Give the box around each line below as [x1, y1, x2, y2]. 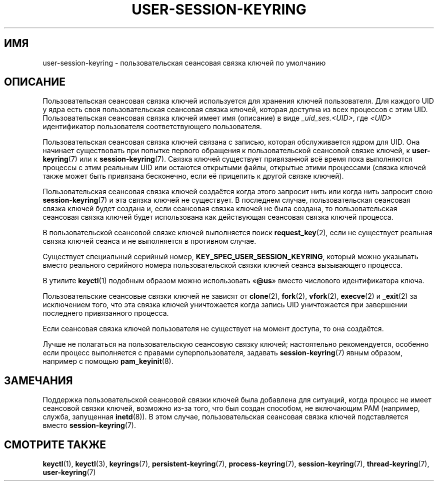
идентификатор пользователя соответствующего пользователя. [42, 122, 262, 131]
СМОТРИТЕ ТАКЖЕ [4, 438, 106, 451]
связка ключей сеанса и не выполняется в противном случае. [42, 237, 256, 246]
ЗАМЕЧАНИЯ [4, 374, 73, 387]
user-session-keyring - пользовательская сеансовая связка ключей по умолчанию [42, 58, 326, 67]
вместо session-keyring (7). [42, 421, 136, 430]
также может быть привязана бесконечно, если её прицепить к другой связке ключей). [42, 172, 344, 181]
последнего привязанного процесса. [42, 309, 169, 318]
